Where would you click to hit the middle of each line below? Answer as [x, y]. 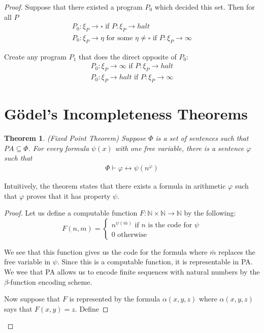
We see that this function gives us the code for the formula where [106, 251]
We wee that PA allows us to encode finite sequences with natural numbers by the [132, 271]
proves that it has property [69, 195]
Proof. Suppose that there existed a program [73, 7]
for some [120, 38]
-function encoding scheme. [50, 281]
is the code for [170, 225]
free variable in [27, 262]
